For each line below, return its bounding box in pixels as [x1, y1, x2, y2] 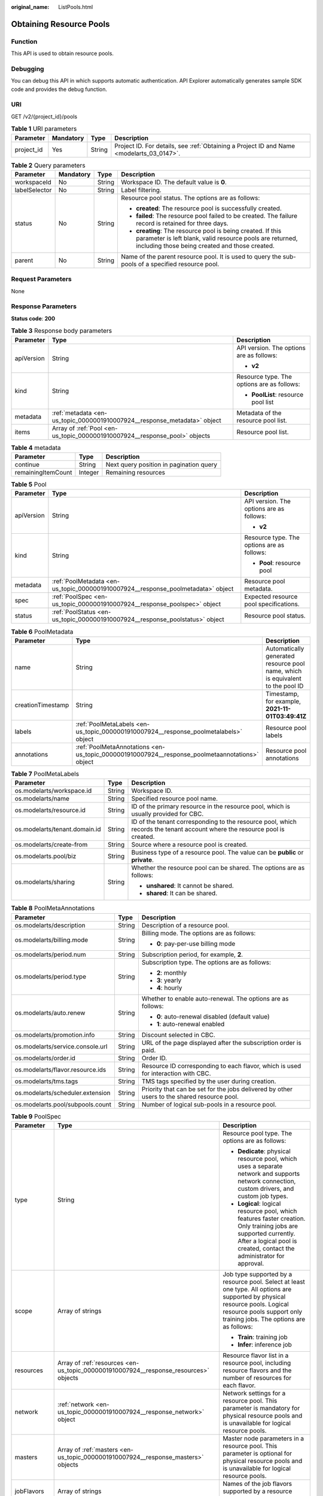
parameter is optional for [222, 1449, 292, 1457]
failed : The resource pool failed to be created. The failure [135, 211, 298, 220]
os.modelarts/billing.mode [14, 935, 89, 944]
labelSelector [14, 186, 52, 194]
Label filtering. [120, 186, 161, 194]
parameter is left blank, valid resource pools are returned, [135, 234, 298, 242]
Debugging [11, 65, 44, 73]
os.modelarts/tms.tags [14, 1077, 78, 1085]
